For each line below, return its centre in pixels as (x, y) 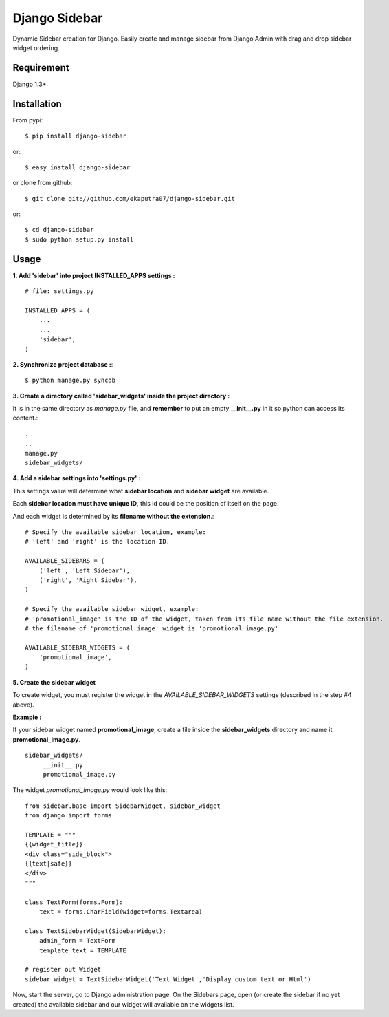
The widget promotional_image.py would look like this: (90, 790)
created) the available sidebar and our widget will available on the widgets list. (123, 1004)
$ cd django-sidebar (59, 230)
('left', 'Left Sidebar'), (85, 570)
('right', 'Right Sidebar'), (88, 580)
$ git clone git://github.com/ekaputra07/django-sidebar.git (130, 199)
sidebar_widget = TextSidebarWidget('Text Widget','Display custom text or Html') (168, 979)
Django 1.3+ (30, 84)
